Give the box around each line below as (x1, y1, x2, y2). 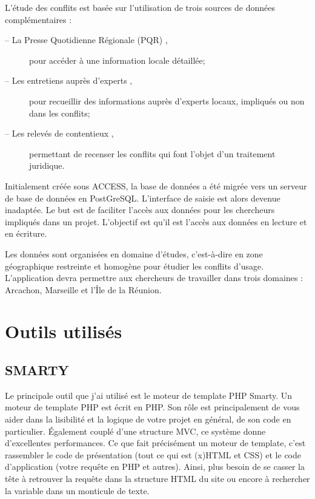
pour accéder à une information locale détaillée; (29, 53, 205, 66)
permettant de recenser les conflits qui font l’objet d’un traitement (29, 147, 276, 160)
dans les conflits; (29, 106, 90, 119)
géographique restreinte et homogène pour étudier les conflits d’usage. (5, 259, 264, 272)
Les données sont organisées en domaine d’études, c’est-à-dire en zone (5, 247, 263, 260)
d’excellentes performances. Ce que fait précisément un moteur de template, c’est (5, 436, 306, 449)
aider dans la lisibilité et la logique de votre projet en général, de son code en (5, 413, 291, 426)
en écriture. (5, 227, 47, 240)
